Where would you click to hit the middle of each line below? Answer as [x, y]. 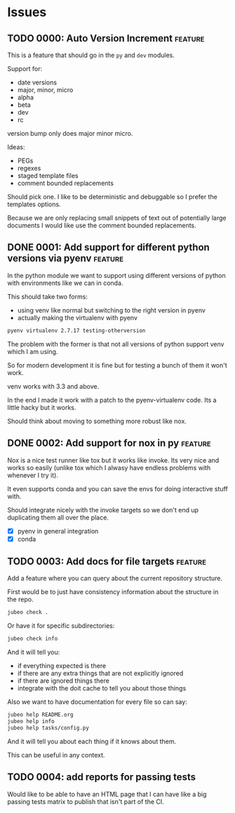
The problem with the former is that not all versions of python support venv [116, 344]
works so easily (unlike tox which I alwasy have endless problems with [109, 467]
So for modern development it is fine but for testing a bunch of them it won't [117, 365]
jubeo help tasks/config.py [48, 728]
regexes [29, 168]
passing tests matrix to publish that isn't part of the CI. [86, 801]
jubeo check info [33, 639]
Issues [27, 12]
